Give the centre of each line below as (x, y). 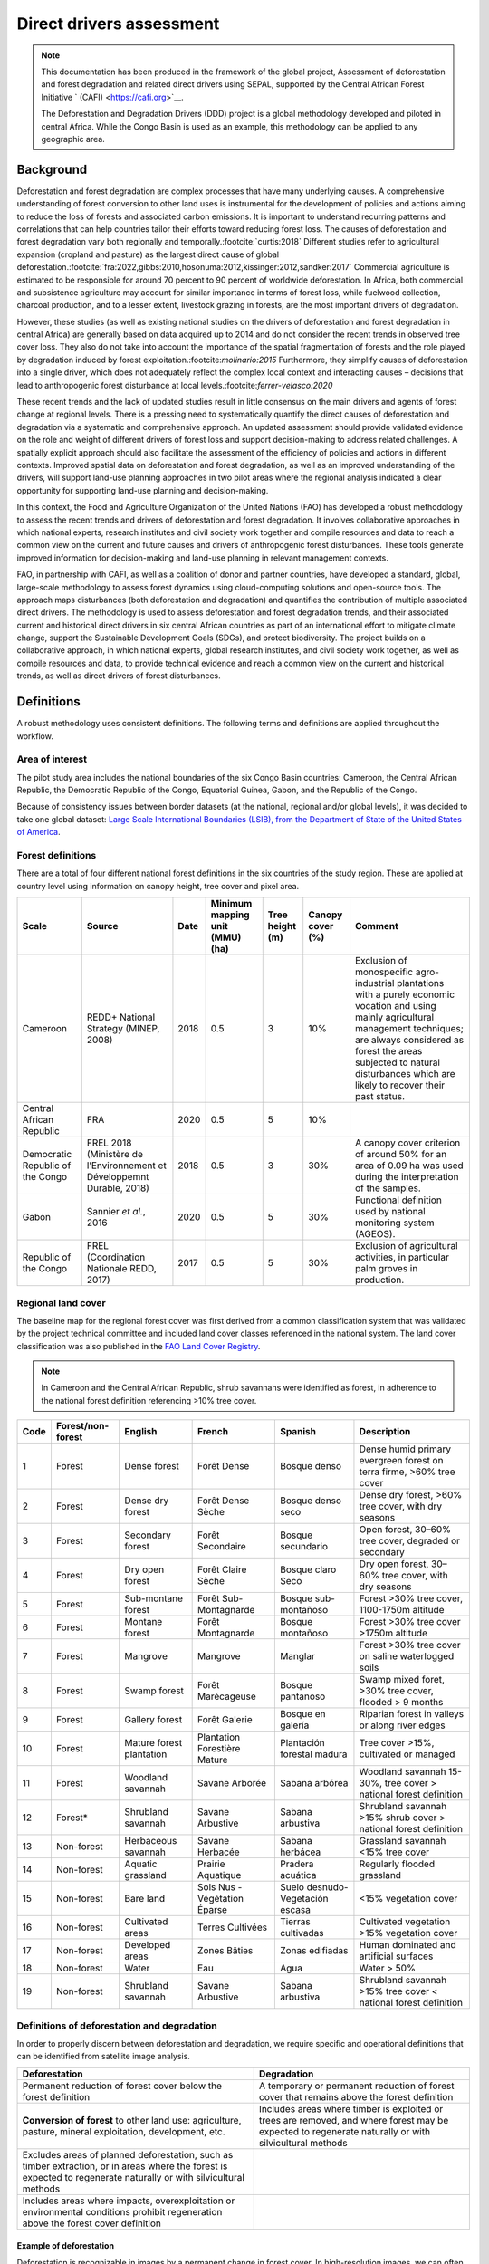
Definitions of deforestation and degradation (117, 2026)
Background (52, 169)
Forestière (219, 1749)
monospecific (384, 972)
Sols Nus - (220, 1887)
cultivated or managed (407, 1754)
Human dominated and (407, 1945)
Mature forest (153, 1743)
